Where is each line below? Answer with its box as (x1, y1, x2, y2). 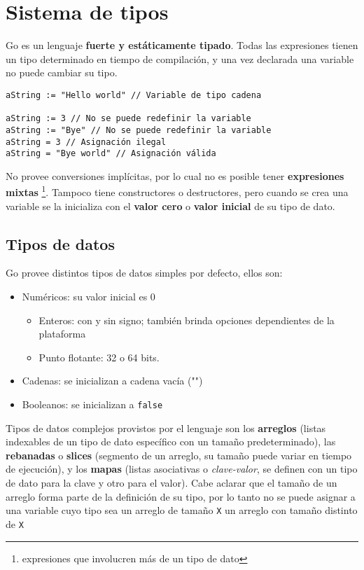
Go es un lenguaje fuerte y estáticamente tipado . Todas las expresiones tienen (6, 38, 358, 53)
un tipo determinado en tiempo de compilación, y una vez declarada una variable (6, 51, 354, 66)
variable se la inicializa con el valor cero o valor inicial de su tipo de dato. (6, 198, 335, 213)
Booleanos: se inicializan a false (22, 397, 163, 412)
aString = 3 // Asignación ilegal (6, 137, 167, 147)
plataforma (38, 326, 86, 341)
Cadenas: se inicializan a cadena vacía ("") (22, 373, 203, 388)
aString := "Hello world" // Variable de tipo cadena (6, 90, 262, 100)
